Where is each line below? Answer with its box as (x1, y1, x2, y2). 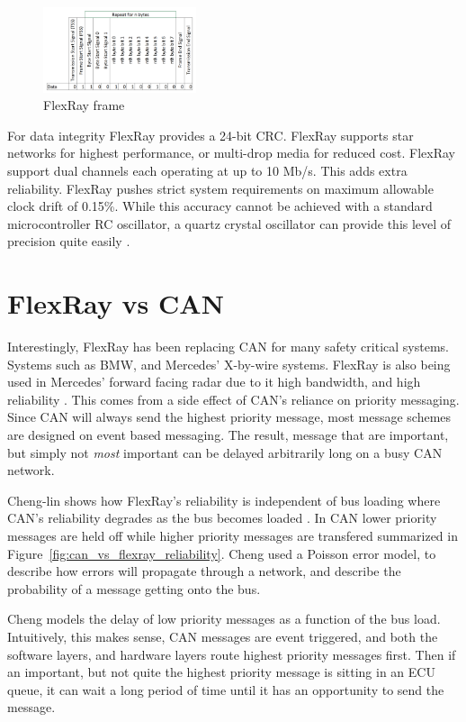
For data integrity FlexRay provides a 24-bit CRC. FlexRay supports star (7, 125, 414, 144)
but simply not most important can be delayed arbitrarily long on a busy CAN (7, 443, 443, 462)
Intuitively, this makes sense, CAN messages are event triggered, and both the (7, 626, 438, 645)
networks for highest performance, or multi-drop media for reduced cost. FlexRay (7, 143, 455, 162)
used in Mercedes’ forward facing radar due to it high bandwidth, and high (7, 372, 421, 391)
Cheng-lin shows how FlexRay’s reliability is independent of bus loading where (7, 490, 441, 509)
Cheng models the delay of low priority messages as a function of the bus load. (7, 609, 441, 628)
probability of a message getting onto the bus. (7, 579, 261, 598)
